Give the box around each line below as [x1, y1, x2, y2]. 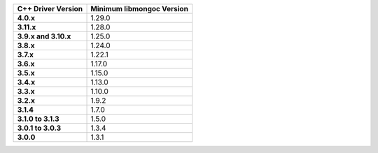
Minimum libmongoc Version [90, 4, 189, 13]
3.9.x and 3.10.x [17, 31, 71, 41]
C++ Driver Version [17, 4, 83, 13]
